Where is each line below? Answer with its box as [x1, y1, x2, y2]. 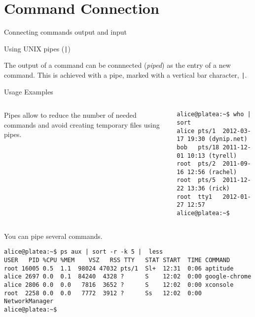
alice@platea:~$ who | [177, 111, 251, 118]
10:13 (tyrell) [187, 152, 237, 159]
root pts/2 [177, 160, 216, 168]
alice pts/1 [177, 127, 216, 135]
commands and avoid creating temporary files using [4, 119, 160, 130]
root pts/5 [177, 177, 216, 184]
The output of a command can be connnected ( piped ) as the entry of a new [4, 60, 231, 70]
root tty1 [177, 193, 212, 200]
